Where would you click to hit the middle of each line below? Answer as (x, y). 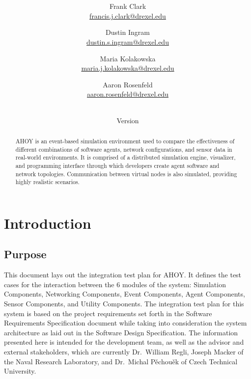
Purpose (25, 254)
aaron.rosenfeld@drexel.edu (128, 94)
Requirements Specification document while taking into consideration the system (125, 323)
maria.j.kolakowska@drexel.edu (128, 68)
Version (128, 120)
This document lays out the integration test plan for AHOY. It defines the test (123, 275)
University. (20, 371)
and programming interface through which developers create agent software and (117, 165)
